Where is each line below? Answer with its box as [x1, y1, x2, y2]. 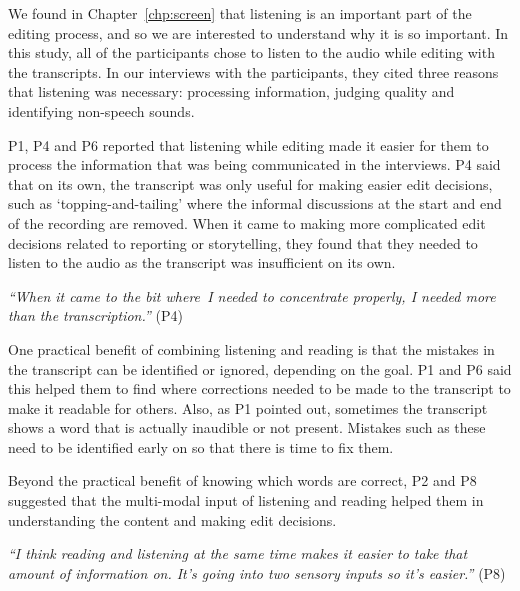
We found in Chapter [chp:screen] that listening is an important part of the [8, 3, 472, 23]
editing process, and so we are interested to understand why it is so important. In [8, 22, 509, 43]
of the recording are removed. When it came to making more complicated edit [8, 212, 486, 233]
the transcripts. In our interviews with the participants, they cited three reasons [8, 61, 499, 82]
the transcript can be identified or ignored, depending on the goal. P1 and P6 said [8, 358, 512, 379]
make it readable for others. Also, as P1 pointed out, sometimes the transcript [8, 397, 488, 418]
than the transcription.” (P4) [8, 305, 183, 326]
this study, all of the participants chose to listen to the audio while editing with [8, 42, 495, 63]
